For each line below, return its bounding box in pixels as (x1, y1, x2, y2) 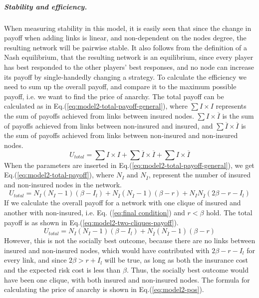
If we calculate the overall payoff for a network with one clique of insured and (4, 197, 241, 208)
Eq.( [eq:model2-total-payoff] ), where (4, 169, 114, 180)
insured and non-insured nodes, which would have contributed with (4, 245, 210, 255)
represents (216, 101, 247, 111)
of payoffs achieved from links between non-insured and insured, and (4, 120, 213, 131)
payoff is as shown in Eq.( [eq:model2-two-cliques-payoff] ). (4, 217, 179, 227)
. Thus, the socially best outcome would (126, 265, 249, 275)
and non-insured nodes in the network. (4, 179, 122, 189)
